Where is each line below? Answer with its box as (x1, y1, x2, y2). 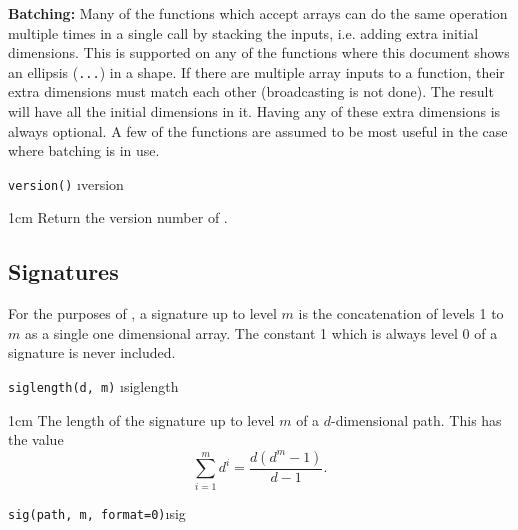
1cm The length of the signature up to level (8, 409, 275, 430)
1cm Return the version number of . (8, 207, 228, 228)
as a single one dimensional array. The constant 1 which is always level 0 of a (24, 322, 498, 343)
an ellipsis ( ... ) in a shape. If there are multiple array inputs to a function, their (8, 61, 505, 82)
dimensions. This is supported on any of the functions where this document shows (8, 42, 510, 63)
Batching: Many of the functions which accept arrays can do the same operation (8, 3, 508, 23)
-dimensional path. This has (331, 409, 502, 430)
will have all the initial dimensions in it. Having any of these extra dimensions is (8, 101, 501, 122)
